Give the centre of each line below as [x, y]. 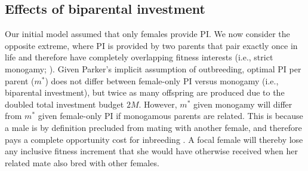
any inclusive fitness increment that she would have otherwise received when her [151, 151]
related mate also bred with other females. [82, 162]
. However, [158, 104]
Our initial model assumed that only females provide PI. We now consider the [147, 34]
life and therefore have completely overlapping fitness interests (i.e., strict [139, 57]
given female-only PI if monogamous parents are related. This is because [170, 116]
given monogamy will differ [243, 104]
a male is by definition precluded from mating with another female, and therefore [153, 127]
